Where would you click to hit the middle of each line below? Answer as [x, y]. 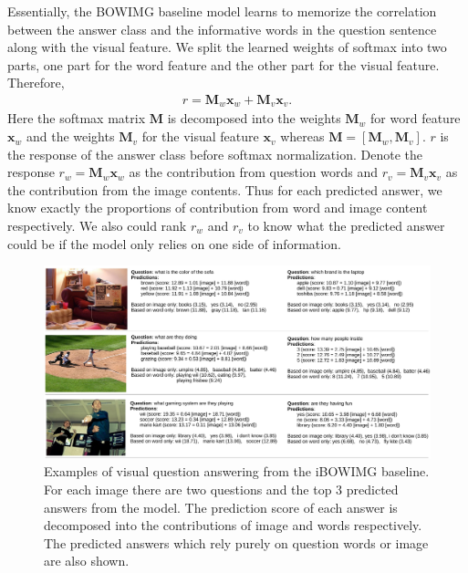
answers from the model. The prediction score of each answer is [221, 507]
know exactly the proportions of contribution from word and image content [218, 208]
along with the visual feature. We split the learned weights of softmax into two [227, 47]
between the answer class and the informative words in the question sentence [222, 29]
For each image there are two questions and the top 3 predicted [221, 489]
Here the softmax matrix [77, 118]
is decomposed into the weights [254, 118]
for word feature [416, 118]
